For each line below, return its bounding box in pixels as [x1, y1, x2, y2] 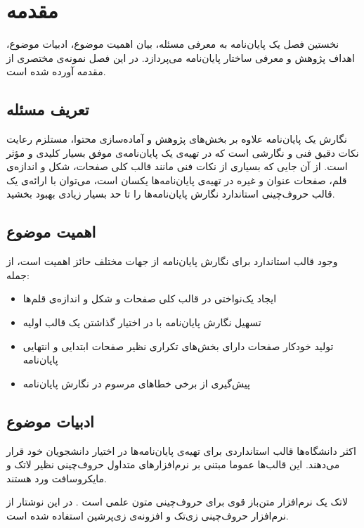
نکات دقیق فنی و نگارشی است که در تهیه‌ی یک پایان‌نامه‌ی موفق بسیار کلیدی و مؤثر [6, 145, 359, 160]
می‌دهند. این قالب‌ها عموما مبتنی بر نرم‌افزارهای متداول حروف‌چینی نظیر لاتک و [6, 457, 340, 472]
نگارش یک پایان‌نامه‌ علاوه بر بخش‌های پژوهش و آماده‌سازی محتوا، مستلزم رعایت [6, 131, 348, 146]
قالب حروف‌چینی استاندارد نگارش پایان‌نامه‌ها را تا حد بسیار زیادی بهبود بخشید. [6, 186, 335, 201]
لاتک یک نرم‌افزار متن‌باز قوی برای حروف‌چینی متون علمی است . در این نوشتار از [6, 494, 348, 509]
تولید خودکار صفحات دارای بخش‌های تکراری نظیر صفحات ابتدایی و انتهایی [22, 338, 334, 353]
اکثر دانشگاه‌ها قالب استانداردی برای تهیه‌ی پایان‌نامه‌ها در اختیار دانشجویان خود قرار [6, 443, 356, 458]
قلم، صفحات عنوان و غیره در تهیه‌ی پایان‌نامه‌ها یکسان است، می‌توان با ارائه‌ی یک [6, 172, 347, 187]
